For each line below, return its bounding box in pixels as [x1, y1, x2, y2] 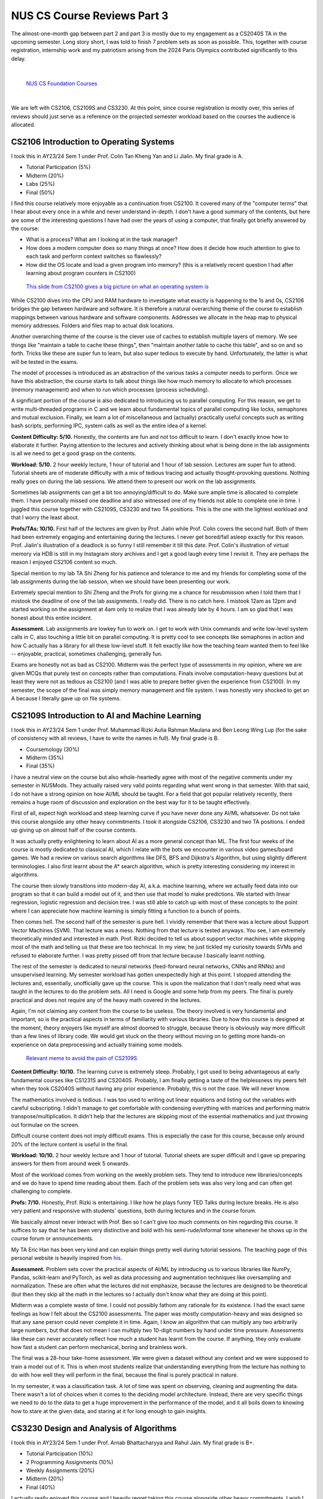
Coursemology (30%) [26, 745, 80, 752]
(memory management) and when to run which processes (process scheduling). [11, 386, 209, 393]
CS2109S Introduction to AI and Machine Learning [11, 711, 202, 721]
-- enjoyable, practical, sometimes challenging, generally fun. [11, 651, 163, 658]
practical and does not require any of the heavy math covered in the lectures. [11, 996, 202, 1004]
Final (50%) [26, 189, 55, 196]
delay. [11, 55, 26, 62]
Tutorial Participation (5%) [26, 164, 91, 171]
